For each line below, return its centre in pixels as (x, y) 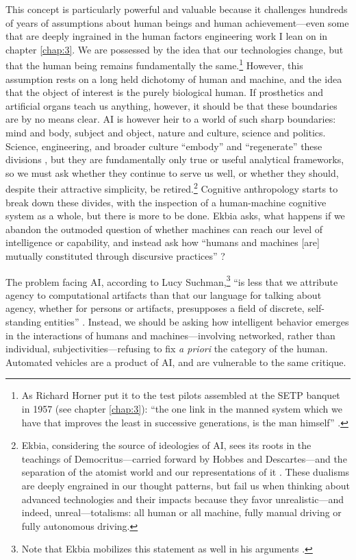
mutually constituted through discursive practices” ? (115, 256)
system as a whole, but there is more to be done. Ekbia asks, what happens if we (175, 216)
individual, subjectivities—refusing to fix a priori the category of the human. (167, 349)
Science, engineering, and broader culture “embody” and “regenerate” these (164, 146)
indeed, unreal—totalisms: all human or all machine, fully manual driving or (181, 512)
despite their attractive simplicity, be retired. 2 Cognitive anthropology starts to (172, 188)
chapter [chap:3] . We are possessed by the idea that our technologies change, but (175, 49)
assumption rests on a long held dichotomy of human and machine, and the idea (174, 78)
